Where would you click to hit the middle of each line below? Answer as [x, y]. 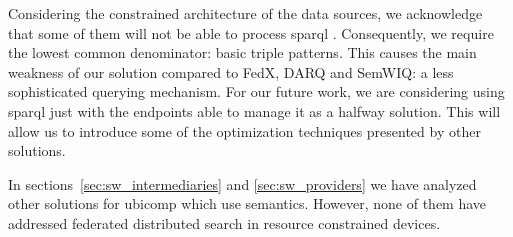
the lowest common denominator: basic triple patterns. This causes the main [242, 52]
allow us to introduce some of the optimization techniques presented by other [244, 130]
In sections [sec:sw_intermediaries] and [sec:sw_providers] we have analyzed [242, 183]
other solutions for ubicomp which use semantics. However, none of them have [247, 203]
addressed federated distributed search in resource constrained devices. [224, 222]
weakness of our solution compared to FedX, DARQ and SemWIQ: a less [231, 71]
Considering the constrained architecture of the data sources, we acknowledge [245, 13]
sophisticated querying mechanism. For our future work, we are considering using [256, 91]
